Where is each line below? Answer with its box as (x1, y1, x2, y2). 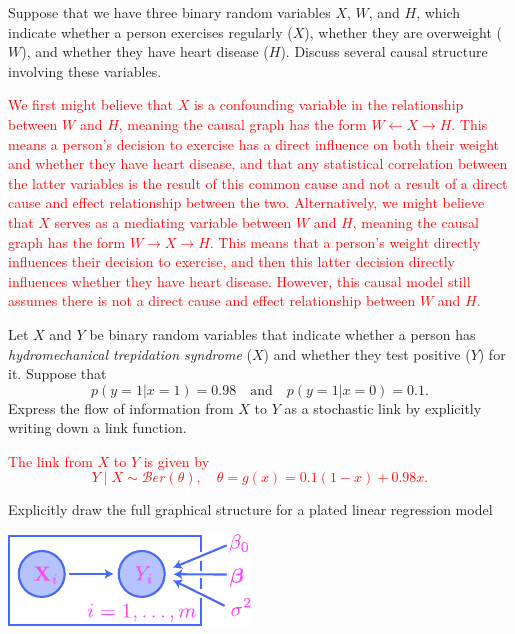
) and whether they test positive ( (263, 343, 471, 364)
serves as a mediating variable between (54, 211, 292, 232)
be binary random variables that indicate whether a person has (89, 323, 476, 344)
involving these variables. (8, 60, 162, 81)
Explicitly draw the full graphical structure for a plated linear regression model (8, 499, 493, 520)
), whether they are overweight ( (304, 21, 502, 42)
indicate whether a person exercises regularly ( (8, 21, 293, 42)
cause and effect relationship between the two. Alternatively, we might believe (8, 192, 485, 213)
